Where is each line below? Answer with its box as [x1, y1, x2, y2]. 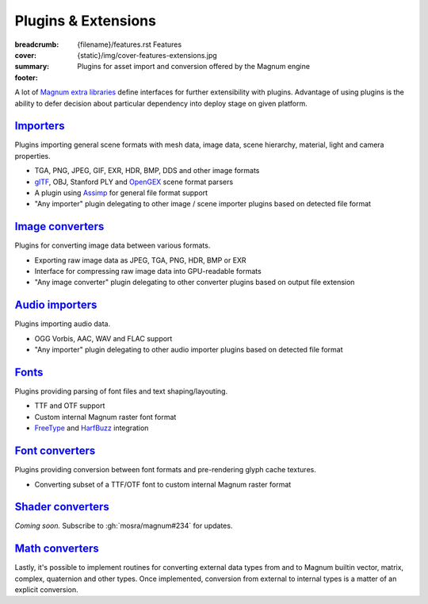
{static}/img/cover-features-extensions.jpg [77, 50, 217, 60]
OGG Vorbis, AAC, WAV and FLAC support [34, 333, 173, 343]
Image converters [14, 220, 105, 233]
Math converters [14, 542, 99, 556]
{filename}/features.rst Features [77, 40, 182, 49]
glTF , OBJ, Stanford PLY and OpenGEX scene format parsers [34, 177, 234, 187]
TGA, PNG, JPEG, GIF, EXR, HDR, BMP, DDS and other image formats [34, 166, 260, 175]
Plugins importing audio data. [14, 319, 111, 329]
